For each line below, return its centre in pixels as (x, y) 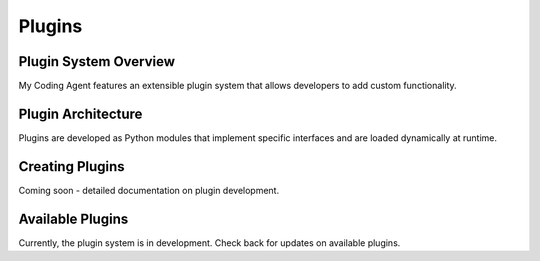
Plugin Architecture (80, 113)
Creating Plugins (71, 166)
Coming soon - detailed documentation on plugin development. (149, 190)
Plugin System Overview (96, 61)
